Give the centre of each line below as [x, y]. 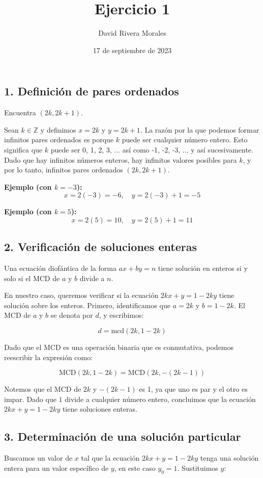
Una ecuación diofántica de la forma [60, 268]
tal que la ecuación [110, 458]
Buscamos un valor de [38, 458]
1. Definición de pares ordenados [92, 91]
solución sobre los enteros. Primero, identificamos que [87, 305]
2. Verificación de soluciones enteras [100, 247]
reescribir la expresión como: [49, 357]
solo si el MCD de [32, 278]
